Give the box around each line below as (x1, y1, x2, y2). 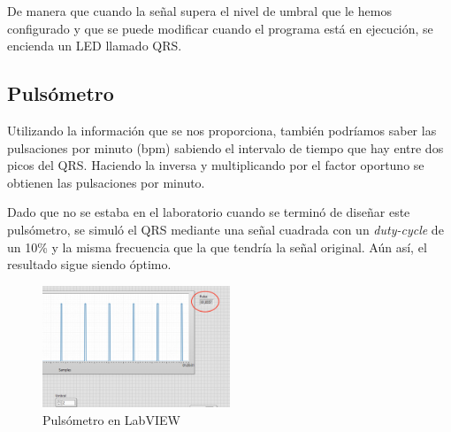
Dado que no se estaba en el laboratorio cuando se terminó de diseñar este (7, 203, 410, 221)
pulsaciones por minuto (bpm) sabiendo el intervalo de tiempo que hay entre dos (7, 138, 444, 157)
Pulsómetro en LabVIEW (42, 410, 180, 428)
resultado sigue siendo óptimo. (7, 255, 172, 274)
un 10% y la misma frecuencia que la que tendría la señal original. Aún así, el (7, 237, 427, 256)
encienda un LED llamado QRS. (7, 36, 182, 55)
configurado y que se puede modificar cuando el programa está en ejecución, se (7, 19, 433, 37)
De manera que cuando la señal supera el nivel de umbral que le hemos (7, 2, 392, 19)
